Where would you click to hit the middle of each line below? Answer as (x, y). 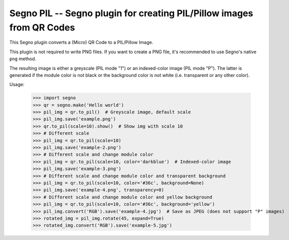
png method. (23, 59)
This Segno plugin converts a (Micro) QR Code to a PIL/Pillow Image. (81, 43)
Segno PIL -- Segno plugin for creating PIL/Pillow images (131, 13)
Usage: (17, 85)
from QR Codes (42, 27)
